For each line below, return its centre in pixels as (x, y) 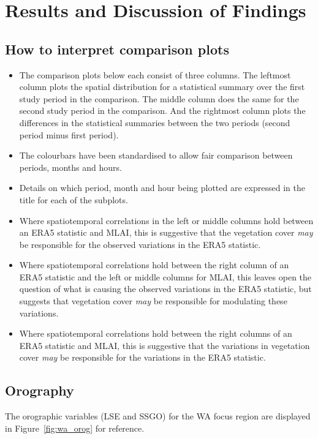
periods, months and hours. (70, 167)
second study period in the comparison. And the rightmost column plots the (162, 111)
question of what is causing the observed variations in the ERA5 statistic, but (165, 289)
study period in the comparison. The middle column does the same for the (159, 98)
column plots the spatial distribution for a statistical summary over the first (162, 87)
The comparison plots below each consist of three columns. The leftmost (155, 74)
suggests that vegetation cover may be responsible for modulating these (153, 301)
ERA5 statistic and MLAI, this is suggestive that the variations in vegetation (165, 345)
